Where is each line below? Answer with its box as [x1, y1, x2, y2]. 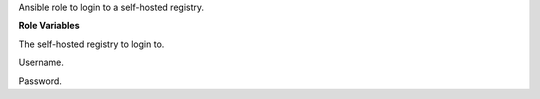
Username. [18, 56, 65, 69]
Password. [18, 75, 62, 87]
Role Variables [18, 20, 80, 32]
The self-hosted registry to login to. [18, 38, 165, 50]
